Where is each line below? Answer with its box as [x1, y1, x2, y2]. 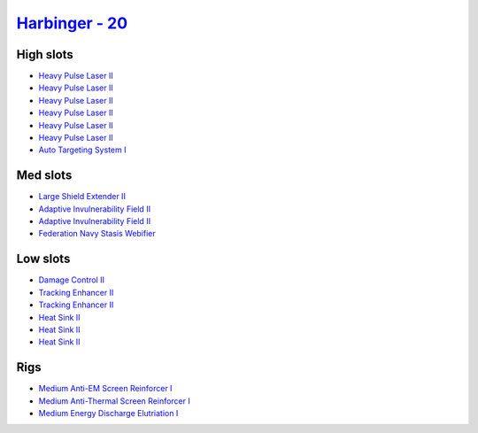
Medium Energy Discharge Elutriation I [38, 408, 179, 419]
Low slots [16, 251, 71, 267]
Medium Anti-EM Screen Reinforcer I [38, 383, 173, 394]
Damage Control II [38, 274, 105, 285]
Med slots [16, 168, 73, 183]
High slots [16, 47, 74, 62]
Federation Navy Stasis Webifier [38, 228, 157, 239]
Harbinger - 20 [16, 13, 128, 33]
